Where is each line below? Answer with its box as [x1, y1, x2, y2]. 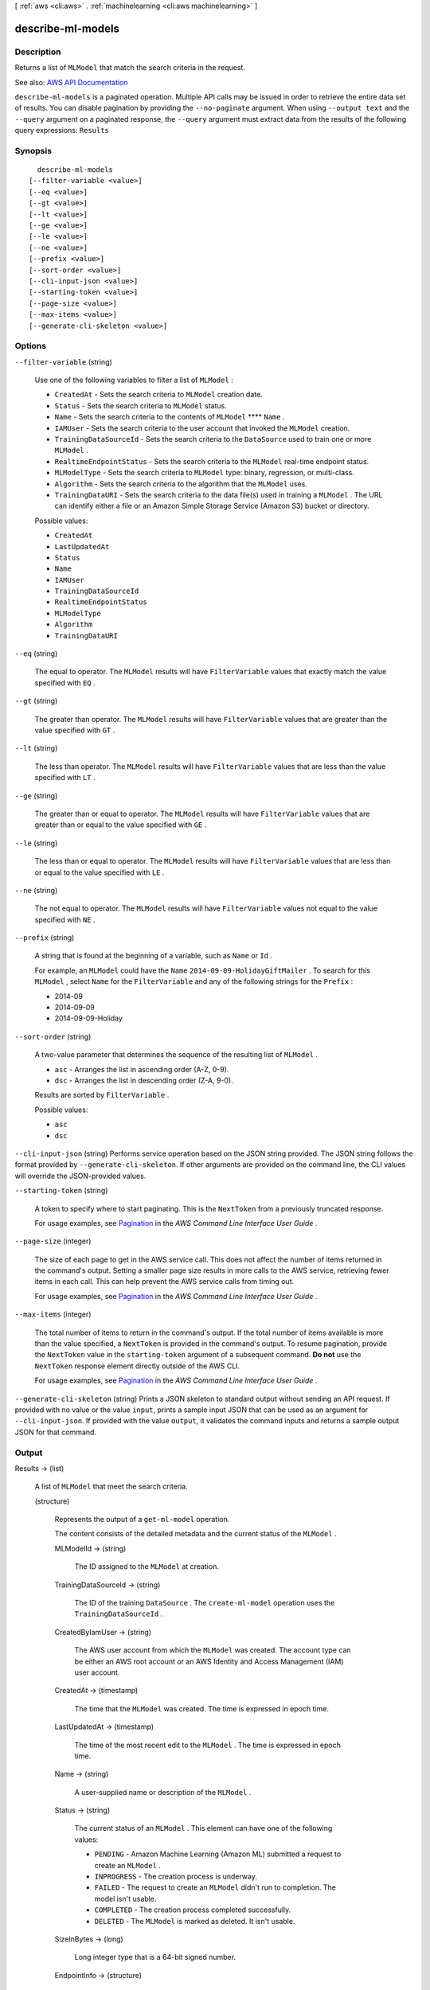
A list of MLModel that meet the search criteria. [34, 1481, 188, 1492]
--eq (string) [14, 649, 58, 658]
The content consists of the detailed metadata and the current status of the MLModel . [54, 1529, 337, 1539]
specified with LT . [34, 773, 96, 782]
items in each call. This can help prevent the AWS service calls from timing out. [34, 1277, 295, 1286]
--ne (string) [14, 885, 58, 895]
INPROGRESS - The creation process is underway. [94, 1871, 258, 1882]
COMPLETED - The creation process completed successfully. [94, 1905, 291, 1914]
